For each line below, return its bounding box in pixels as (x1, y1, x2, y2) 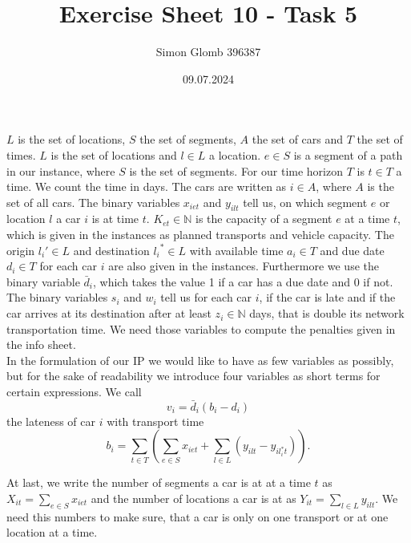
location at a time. (6, 524, 98, 541)
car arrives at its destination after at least (6, 305, 212, 322)
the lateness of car (6, 412, 96, 429)
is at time (91, 210, 139, 227)
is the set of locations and (50, 146, 177, 163)
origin (6, 241, 35, 258)
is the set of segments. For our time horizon (129, 162, 343, 179)
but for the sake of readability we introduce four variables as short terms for (6, 367, 381, 384)
